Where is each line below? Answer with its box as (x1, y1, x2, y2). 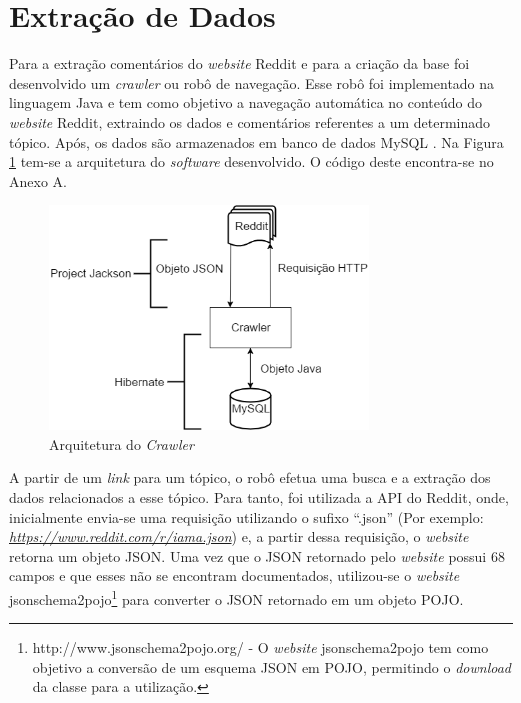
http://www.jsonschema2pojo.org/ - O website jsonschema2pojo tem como (32, 637, 489, 658)
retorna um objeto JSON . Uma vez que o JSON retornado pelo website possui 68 (9, 545, 505, 566)
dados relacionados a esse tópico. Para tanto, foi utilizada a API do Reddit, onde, (9, 487, 509, 508)
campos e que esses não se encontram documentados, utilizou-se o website (9, 565, 460, 586)
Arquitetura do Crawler (49, 433, 194, 454)
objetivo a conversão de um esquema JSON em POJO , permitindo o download (32, 656, 511, 677)
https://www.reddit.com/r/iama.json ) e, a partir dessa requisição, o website (9, 526, 469, 547)
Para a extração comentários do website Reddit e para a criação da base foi (9, 53, 470, 74)
